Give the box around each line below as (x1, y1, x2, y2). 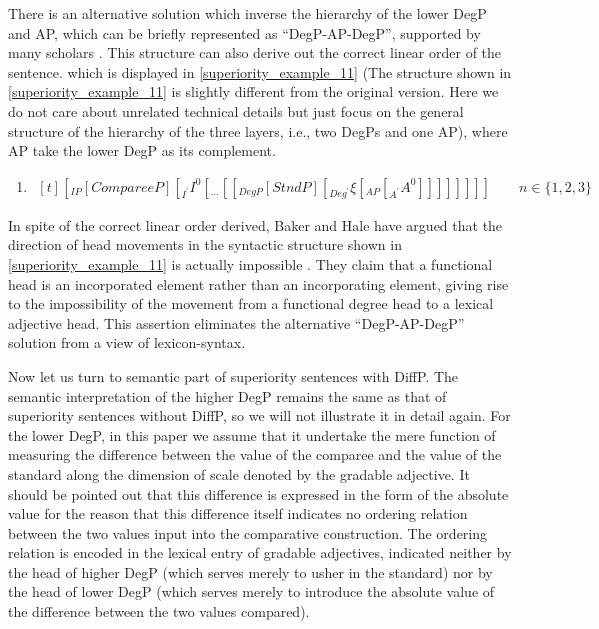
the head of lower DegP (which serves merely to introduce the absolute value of (8, 581, 495, 602)
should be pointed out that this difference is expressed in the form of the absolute (8, 483, 509, 504)
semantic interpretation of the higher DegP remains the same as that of (8, 385, 447, 406)
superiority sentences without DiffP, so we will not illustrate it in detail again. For (8, 405, 511, 426)
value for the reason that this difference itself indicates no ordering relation (8, 503, 468, 524)
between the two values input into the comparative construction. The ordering (8, 522, 488, 543)
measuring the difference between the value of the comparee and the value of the (8, 444, 502, 465)
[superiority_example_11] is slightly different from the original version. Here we (8, 81, 499, 102)
